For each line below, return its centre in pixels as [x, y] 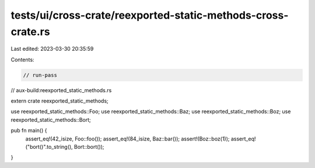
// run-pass [40, 75]
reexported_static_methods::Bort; [51, 120]
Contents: [22, 60]
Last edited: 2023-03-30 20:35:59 [52, 49]
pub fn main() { [29, 131]
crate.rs [30, 32]
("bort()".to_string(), [49, 147]
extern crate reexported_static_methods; [60, 101]
